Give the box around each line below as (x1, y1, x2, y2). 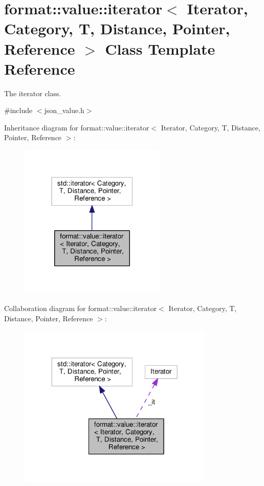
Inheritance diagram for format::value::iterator (4, 122, 149, 132)
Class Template (105, 38, 215, 59)
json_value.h (44, 105, 84, 116)
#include (4, 105, 33, 116)
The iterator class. (4, 87, 61, 98)
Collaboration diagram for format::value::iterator (4, 302, 157, 313)
